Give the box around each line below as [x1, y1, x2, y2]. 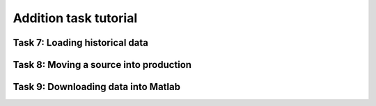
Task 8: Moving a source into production [13, 59, 191, 71]
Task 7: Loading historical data [13, 37, 149, 48]
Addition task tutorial [13, 10, 138, 26]
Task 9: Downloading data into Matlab [13, 81, 181, 93]
